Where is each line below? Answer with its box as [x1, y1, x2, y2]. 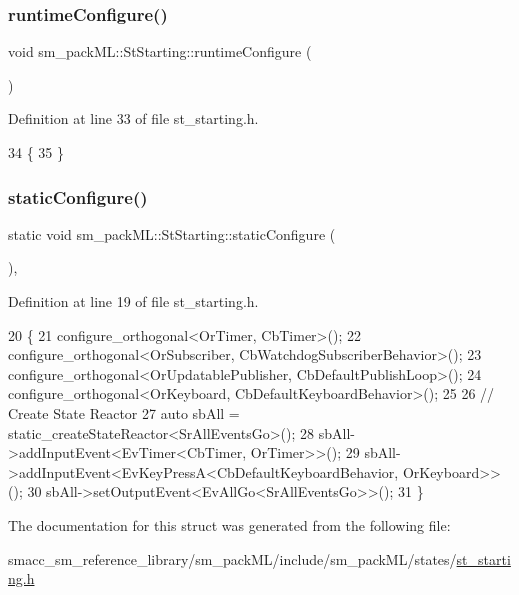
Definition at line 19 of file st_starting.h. [8, 291, 259, 311]
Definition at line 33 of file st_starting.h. [8, 108, 259, 129]
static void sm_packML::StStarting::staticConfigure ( [8, 223, 336, 244]
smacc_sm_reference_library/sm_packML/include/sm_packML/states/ [8, 548, 457, 569]
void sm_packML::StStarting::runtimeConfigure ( [8, 41, 312, 62]
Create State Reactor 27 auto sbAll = [8, 402, 240, 423]
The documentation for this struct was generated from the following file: [8, 514, 451, 535]
